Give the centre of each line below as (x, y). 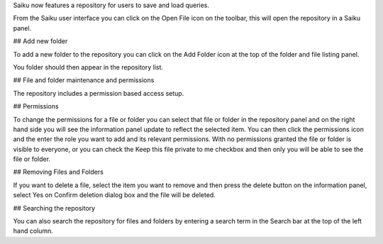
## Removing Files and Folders (59, 172)
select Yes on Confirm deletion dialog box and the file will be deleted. (114, 195)
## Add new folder (40, 41)
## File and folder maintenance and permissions (84, 80)
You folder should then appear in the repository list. (88, 67)
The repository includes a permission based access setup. (99, 93)
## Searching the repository (54, 208)
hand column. (33, 231)
